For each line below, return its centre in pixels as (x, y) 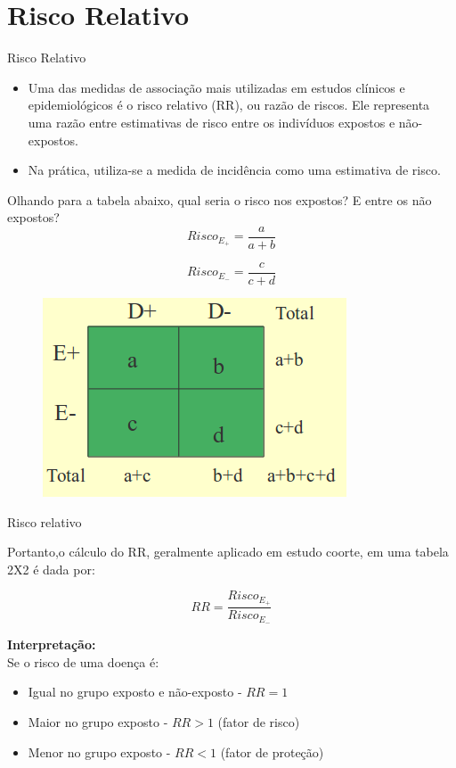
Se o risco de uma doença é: (83, 661)
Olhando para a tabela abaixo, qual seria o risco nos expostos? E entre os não (220, 199)
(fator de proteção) (272, 751)
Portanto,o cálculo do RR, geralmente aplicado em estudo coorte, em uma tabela (228, 552)
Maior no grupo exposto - (98, 721)
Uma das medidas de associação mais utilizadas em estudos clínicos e (216, 87)
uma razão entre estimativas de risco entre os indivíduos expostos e (212, 122)
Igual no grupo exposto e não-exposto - (135, 692)
